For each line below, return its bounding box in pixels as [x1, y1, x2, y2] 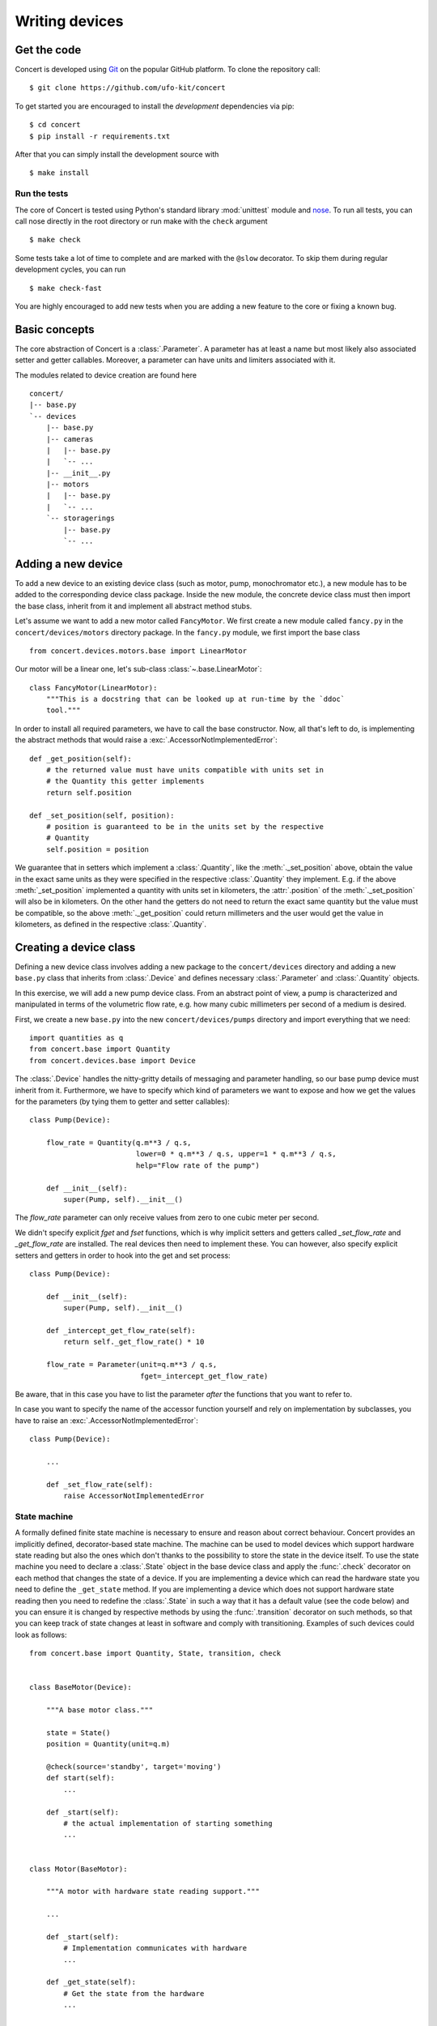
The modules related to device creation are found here [15, 370, 197, 380]
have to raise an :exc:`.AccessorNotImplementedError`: [15, 1415, 198, 1425]
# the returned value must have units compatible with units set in [45, 766, 324, 775]
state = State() [45, 1728, 111, 1737]
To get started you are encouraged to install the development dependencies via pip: [15, 101, 295, 111]
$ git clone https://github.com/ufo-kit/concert [29, 83, 226, 92]
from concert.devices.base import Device [29, 1056, 196, 1065]
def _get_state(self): [45, 1977, 137, 1987]
